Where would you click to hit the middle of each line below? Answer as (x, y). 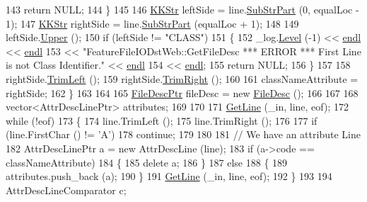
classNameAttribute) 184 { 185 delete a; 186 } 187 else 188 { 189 (147, 162)
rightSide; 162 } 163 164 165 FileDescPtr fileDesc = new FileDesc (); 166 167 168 (182, 92)
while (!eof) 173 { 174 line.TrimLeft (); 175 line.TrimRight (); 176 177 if (162, 120)
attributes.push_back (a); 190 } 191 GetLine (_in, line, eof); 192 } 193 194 (169, 176)
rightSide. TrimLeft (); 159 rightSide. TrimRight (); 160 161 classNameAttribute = (182, 78)
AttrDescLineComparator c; (66, 190)
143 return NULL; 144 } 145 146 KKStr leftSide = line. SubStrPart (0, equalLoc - (182, 9)
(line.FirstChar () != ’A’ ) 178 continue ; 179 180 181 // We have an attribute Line (183, 134)
